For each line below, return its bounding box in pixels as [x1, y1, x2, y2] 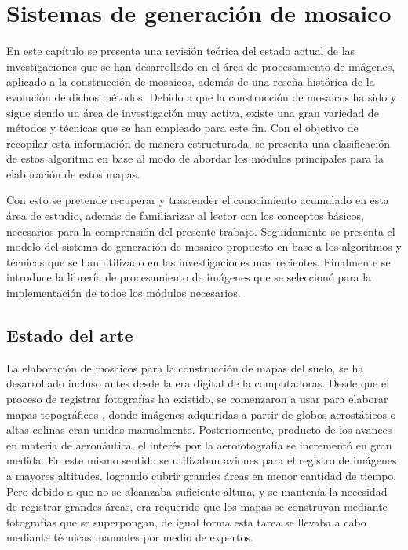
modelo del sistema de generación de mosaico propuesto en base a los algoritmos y [6, 238, 402, 255]
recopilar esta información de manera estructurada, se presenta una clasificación [6, 134, 391, 151]
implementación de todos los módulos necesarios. [6, 284, 241, 301]
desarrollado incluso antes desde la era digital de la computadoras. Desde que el [6, 375, 390, 391]
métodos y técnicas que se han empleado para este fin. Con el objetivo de [6, 119, 359, 136]
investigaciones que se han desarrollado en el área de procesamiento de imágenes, [6, 57, 395, 74]
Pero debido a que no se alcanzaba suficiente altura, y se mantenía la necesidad [6, 482, 388, 499]
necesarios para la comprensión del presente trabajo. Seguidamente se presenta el [6, 222, 395, 239]
